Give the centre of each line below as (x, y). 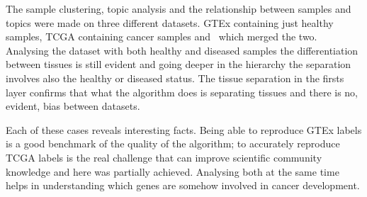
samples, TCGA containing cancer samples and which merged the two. (162, 36)
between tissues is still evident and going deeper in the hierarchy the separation (179, 64)
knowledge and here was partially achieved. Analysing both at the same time (173, 171)
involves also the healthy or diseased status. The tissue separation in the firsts (175, 78)
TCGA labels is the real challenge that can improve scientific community (164, 157)
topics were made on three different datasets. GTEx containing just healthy (170, 22)
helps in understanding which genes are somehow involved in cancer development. (183, 185)
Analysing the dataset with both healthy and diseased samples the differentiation (182, 50)
